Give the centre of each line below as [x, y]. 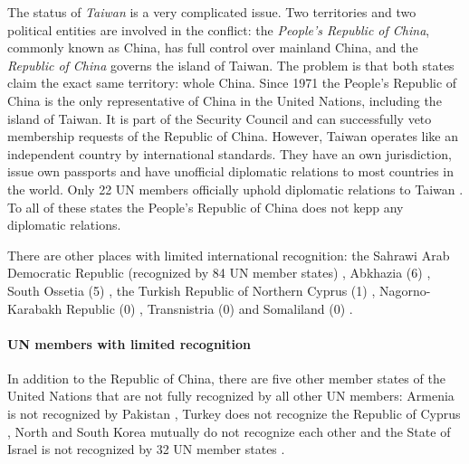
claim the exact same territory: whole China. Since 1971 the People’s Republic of [232, 83]
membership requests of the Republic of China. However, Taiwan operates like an [233, 136]
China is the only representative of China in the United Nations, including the [225, 100]
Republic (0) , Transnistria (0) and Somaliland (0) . [210, 308]
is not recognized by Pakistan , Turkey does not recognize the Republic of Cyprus [234, 414]
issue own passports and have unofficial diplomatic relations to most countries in [231, 171]
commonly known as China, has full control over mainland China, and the [213, 47]
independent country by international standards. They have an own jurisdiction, [230, 153]
